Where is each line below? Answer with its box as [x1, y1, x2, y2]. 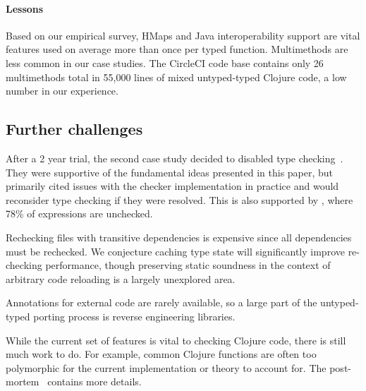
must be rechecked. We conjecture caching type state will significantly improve [6, 243, 345, 258]
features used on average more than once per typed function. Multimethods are [6, 42, 348, 56]
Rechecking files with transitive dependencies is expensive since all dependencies [6, 229, 352, 244]
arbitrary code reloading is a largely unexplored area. [6, 271, 236, 286]
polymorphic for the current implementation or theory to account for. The [6, 360, 327, 375]
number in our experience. [6, 83, 118, 98]
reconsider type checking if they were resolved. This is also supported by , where [6, 192, 353, 207]
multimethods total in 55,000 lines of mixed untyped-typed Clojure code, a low [6, 69, 347, 84]
